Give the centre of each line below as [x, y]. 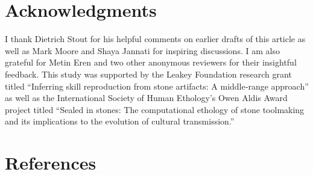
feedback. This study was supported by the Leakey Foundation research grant [148, 74]
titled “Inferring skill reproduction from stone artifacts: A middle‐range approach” [157, 86]
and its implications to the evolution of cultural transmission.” [120, 121]
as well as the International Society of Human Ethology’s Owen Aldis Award [146, 98]
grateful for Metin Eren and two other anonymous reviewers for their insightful [151, 62]
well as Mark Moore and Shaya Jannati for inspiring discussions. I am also [142, 50]
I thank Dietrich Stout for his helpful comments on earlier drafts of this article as [155, 39]
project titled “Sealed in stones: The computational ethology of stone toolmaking [155, 109]
